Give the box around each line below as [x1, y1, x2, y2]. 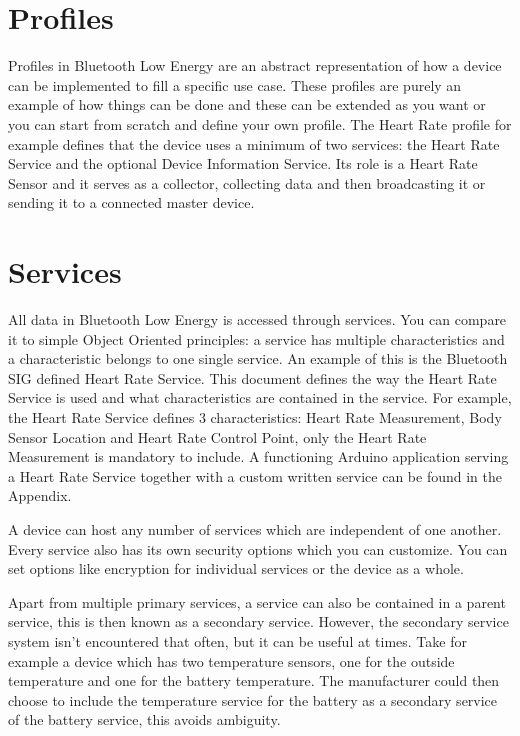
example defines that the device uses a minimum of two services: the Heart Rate [8, 133, 500, 154]
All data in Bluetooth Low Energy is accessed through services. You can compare [8, 309, 507, 329]
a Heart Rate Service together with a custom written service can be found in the [8, 465, 503, 486]
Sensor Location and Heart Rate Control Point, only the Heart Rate [8, 426, 427, 447]
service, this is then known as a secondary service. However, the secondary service [8, 611, 509, 632]
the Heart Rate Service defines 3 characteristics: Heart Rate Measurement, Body [8, 406, 502, 427]
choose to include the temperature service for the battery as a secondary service [8, 689, 498, 710]
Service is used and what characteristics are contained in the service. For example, [8, 387, 512, 408]
